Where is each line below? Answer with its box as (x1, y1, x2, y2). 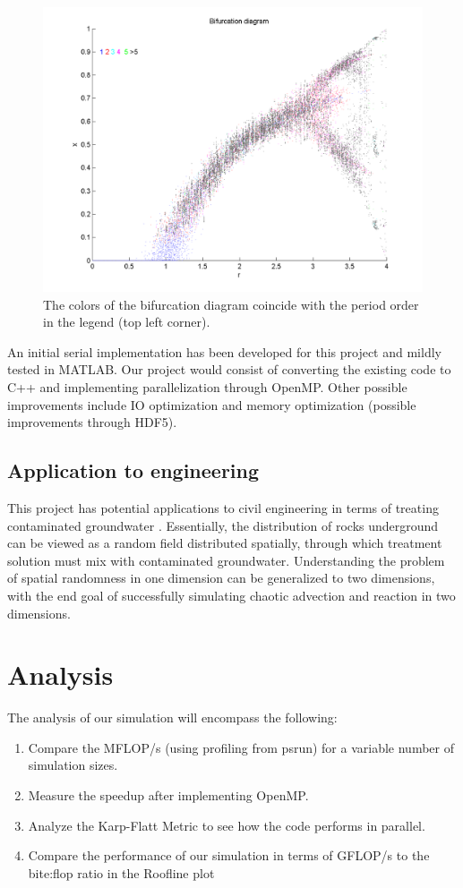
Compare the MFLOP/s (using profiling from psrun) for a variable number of (28, 738, 454, 756)
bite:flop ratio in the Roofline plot (28, 863, 215, 882)
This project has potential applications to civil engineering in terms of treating (7, 498, 439, 517)
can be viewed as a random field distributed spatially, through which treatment (7, 534, 442, 552)
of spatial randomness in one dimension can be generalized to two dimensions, (7, 568, 435, 587)
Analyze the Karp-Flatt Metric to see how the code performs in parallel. (28, 815, 425, 834)
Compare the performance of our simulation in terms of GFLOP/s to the (28, 846, 430, 865)
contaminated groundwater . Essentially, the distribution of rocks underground (7, 516, 439, 534)
